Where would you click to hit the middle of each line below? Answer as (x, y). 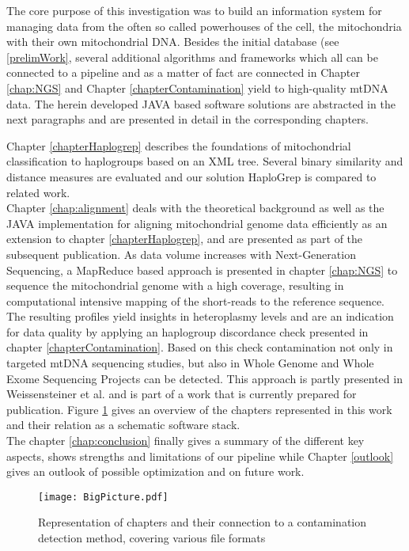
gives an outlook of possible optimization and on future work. (155, 471)
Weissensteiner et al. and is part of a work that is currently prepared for (182, 394)
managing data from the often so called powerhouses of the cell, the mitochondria (204, 26)
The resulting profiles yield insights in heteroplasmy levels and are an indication (200, 316)
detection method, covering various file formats (152, 538)
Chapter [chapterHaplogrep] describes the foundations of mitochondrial (179, 145)
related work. (38, 192)
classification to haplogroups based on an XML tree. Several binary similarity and (205, 161)
